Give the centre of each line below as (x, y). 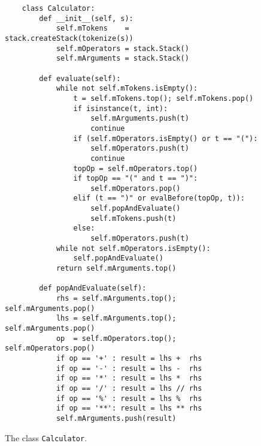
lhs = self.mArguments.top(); (116, 318)
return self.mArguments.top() (116, 269)
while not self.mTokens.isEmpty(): (127, 89)
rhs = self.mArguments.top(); (116, 299)
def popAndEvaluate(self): (93, 288)
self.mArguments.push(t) (140, 119)
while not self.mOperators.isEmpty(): (133, 248)
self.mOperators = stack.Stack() (122, 48)
